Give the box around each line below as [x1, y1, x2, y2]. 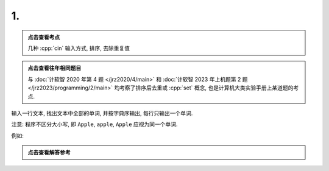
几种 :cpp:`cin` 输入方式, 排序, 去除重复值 [27, 44, 130, 52]
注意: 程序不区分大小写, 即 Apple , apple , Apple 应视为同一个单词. [11, 120, 178, 128]
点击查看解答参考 [27, 149, 71, 156]
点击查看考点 [27, 33, 60, 41]
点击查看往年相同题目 [27, 65, 82, 72]
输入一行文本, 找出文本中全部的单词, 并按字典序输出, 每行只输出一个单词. [11, 110, 193, 117]
